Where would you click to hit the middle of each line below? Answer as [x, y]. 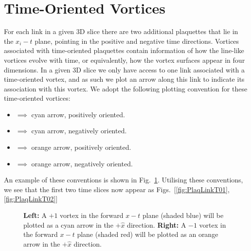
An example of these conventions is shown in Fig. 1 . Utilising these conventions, [124, 180]
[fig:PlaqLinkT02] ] [31, 199]
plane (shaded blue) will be [183, 215]
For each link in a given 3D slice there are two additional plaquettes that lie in [121, 31]
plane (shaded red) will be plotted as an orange [148, 234]
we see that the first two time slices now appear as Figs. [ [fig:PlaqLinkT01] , [117, 189]
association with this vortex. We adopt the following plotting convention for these [126, 88]
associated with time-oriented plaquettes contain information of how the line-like [124, 50]
